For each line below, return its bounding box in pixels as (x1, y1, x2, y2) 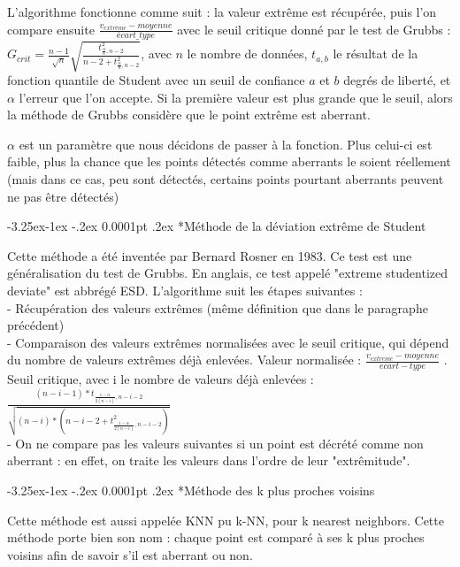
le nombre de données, (187, 44, 308, 63)
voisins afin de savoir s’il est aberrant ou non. (7, 545, 253, 563)
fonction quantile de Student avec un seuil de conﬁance (7, 70, 305, 88)
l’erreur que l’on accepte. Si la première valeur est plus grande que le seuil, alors (19, 88, 453, 106)
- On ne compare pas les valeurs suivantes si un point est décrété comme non (7, 433, 424, 452)
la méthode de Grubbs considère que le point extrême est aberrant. (7, 105, 371, 124)
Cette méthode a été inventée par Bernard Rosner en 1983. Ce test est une (7, 246, 412, 264)
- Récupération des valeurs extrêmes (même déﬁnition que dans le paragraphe (7, 298, 428, 317)
